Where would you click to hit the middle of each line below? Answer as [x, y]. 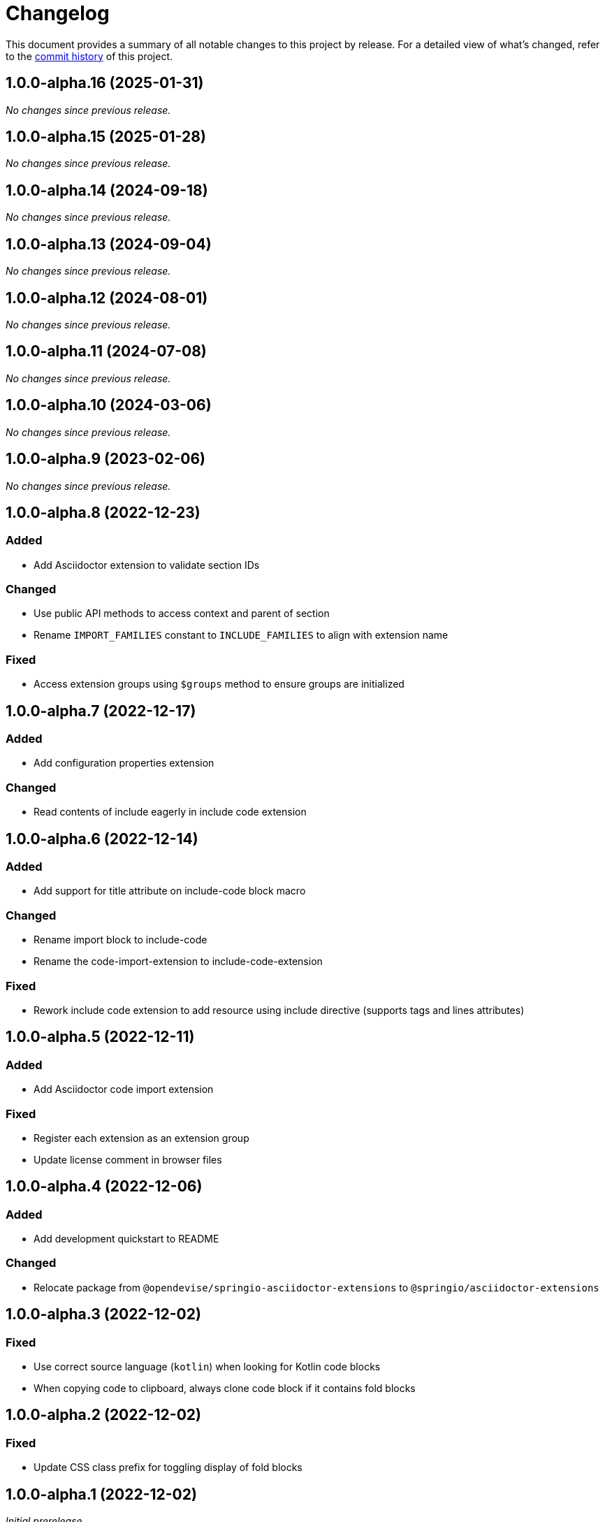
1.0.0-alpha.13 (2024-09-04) [109, 244]
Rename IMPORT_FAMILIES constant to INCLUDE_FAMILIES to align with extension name [241, 635]
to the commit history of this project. [89, 56]
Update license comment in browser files [128, 1159]
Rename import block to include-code [121, 940]
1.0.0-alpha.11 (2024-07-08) [106, 351]
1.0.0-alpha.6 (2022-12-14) [102, 839]
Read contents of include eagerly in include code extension [170, 812]
